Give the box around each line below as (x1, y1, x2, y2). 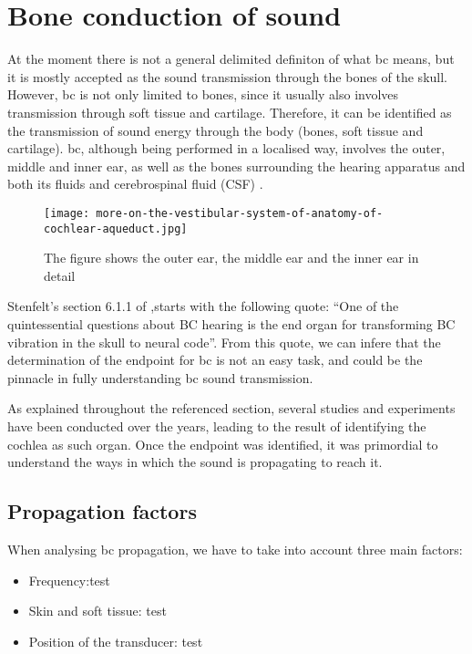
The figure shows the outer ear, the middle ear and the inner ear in (44, 248, 419, 267)
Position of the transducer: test (28, 631, 203, 650)
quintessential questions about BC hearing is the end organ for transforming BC (7, 314, 456, 333)
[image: (44, 206, 90, 220)
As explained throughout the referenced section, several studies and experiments (7, 399, 456, 418)
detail (44, 265, 76, 285)
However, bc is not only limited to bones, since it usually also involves (7, 85, 399, 104)
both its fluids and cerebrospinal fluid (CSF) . (7, 174, 263, 193)
